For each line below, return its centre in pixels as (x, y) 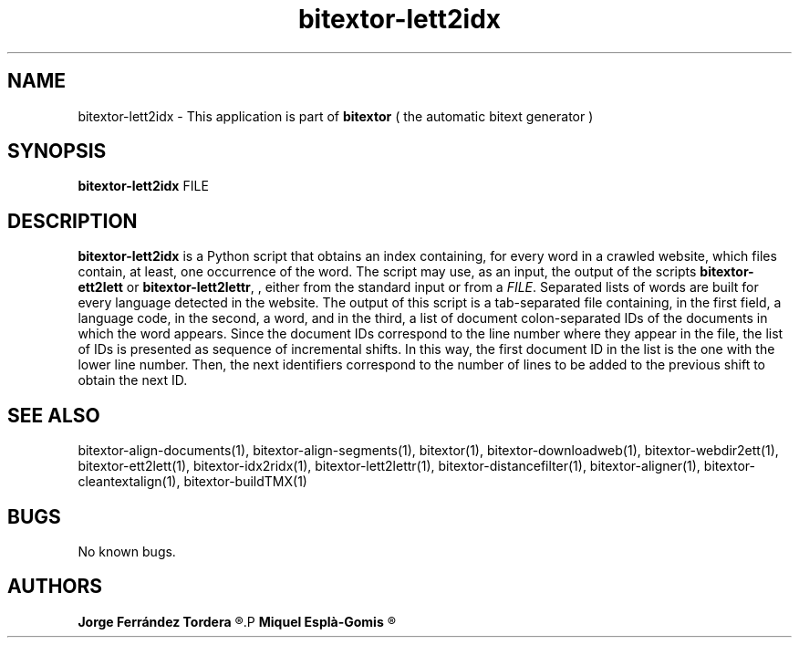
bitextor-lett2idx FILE (143, 186)
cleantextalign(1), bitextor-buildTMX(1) (192, 482)
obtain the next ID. (133, 380)
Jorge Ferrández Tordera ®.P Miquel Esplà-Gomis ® (237, 621)
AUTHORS (55, 587)
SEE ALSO (54, 415)
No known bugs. (127, 551)
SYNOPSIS (57, 151)
